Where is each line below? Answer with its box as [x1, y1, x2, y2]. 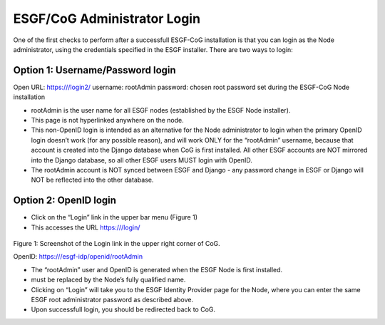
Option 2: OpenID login [13, 195, 117, 207]
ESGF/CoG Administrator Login [13, 11, 201, 26]
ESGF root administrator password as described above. [31, 296, 194, 304]
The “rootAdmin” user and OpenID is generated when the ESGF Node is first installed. [31, 265, 283, 274]
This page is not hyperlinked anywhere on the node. [31, 116, 185, 125]
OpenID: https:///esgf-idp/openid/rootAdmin [13, 252, 143, 261]
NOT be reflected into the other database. [31, 175, 154, 185]
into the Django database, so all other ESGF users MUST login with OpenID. [31, 155, 252, 164]
